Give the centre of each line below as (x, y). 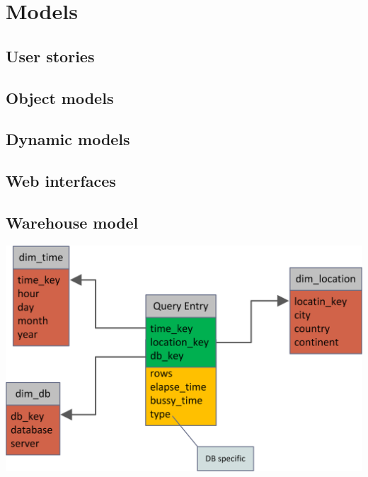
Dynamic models (68, 139)
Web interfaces (61, 181)
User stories (50, 56)
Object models (60, 97)
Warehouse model (72, 222)
